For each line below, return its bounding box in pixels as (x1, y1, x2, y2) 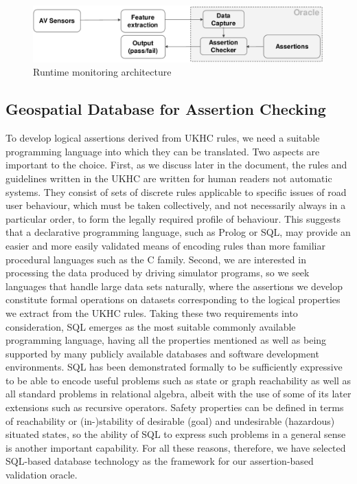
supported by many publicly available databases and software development (5, 346, 319, 360)
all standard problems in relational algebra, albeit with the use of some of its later (5, 386, 352, 401)
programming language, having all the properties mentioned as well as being (5, 333, 327, 347)
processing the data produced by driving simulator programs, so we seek (5, 265, 310, 280)
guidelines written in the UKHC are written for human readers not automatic (5, 170, 332, 185)
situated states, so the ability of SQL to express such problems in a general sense (5, 427, 346, 441)
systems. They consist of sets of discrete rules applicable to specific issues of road (5, 184, 347, 199)
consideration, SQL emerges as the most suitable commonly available (5, 319, 296, 333)
